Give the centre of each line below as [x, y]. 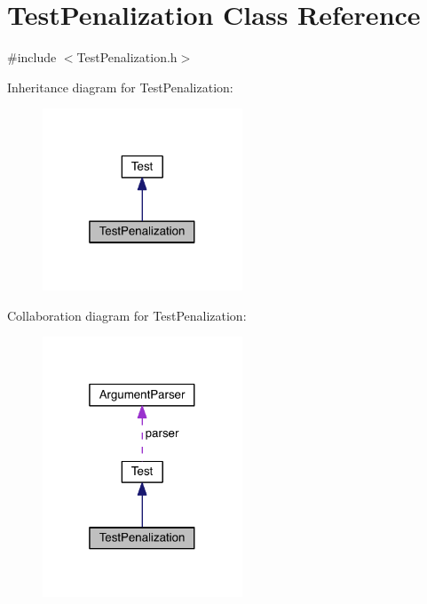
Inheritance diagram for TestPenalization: [120, 87]
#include [32, 57]
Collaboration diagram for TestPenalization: [127, 315]
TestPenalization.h [127, 57]
